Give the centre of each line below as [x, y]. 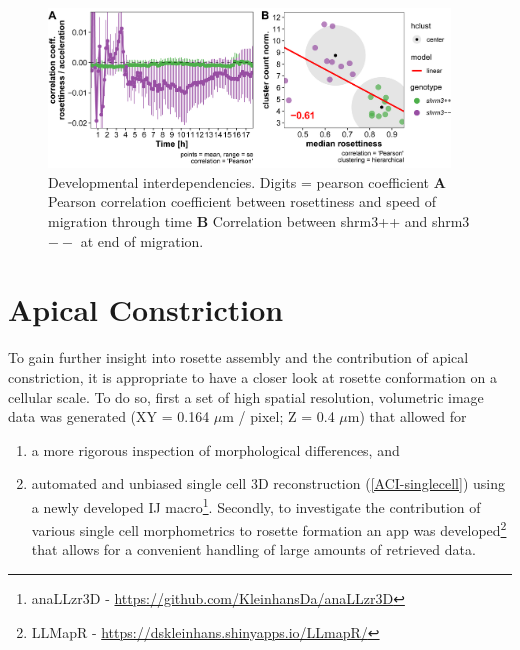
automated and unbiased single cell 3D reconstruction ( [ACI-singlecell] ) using [268, 483]
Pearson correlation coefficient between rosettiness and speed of [242, 201]
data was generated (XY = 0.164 [109, 416]
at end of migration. [142, 240]
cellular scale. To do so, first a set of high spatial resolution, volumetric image [246, 396]
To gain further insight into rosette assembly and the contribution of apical [238, 357]
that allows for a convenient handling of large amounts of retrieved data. [253, 549]
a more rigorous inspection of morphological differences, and [215, 449]
